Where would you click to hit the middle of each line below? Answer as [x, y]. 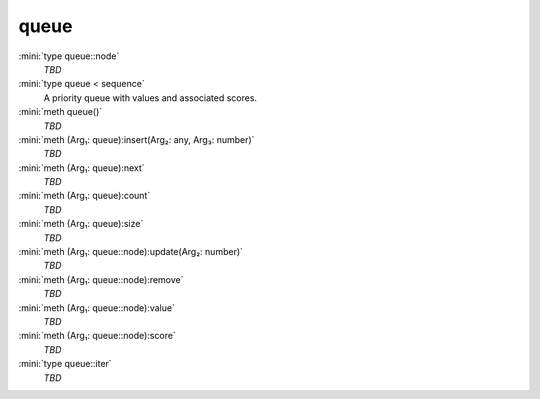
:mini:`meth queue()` [60, 112]
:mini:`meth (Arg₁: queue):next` [81, 167]
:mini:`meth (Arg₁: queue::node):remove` [101, 279]
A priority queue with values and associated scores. [150, 97]
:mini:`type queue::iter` [65, 364]
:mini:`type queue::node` [69, 56]
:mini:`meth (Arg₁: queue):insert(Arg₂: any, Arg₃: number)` [136, 139]
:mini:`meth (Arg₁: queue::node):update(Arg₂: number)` [131, 252]
